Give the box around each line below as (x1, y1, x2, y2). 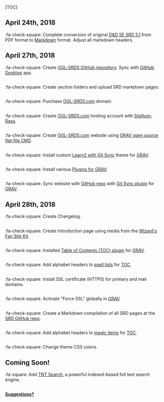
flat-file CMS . (5, 138, 33, 144)
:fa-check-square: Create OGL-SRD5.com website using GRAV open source (5, 132, 159, 138)
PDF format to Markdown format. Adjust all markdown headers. (5, 37, 134, 43)
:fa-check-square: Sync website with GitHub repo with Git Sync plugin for (5, 181, 155, 187)
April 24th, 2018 (5, 18, 56, 27)
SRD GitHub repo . (5, 315, 41, 321)
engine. (5, 377, 21, 383)
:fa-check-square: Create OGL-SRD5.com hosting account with (5, 112, 133, 118)
